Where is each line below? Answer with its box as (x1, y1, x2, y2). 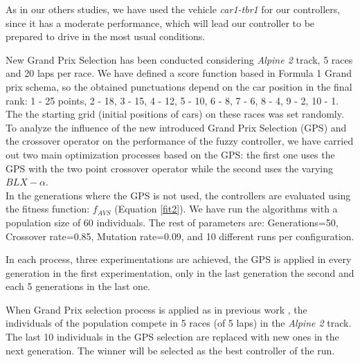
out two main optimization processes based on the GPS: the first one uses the (6, 147, 335, 161)
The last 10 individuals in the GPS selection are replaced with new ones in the (6, 329, 339, 344)
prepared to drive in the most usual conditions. (6, 29, 206, 44)
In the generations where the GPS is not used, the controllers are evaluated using (6, 188, 351, 202)
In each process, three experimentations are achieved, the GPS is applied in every (6, 252, 352, 266)
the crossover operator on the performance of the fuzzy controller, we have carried (6, 134, 354, 148)
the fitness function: (6, 201, 90, 216)
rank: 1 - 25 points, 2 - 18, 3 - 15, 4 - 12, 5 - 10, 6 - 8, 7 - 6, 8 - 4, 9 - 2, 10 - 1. (6, 93, 339, 107)
